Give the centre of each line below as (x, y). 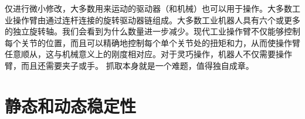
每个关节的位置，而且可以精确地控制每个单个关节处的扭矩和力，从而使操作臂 (152, 42)
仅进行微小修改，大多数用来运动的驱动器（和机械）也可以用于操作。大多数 (148, 8)
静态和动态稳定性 (71, 105)
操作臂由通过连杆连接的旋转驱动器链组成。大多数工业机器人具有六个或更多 (156, 20)
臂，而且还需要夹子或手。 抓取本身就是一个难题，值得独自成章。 (129, 65)
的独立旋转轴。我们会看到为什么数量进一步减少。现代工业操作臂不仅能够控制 (152, 31)
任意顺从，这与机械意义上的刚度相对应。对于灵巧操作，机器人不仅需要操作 (148, 54)
